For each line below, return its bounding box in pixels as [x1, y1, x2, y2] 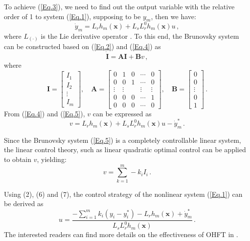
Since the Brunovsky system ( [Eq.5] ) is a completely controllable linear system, [4, 134, 241, 145]
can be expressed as [92, 108, 152, 118]
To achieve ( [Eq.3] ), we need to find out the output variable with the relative [4, 1, 235, 11]
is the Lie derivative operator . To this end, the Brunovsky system [41, 30, 239, 41]
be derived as [4, 198, 44, 209]
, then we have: [151, 11, 196, 21]
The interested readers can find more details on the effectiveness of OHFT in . [4, 229, 238, 240]
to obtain [4, 154, 32, 164]
